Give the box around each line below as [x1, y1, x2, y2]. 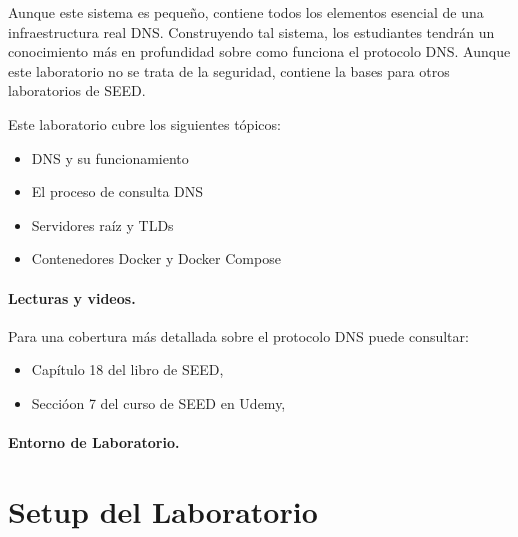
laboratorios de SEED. [8, 80, 146, 101]
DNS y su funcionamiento [31, 147, 189, 168]
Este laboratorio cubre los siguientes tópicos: [8, 113, 281, 134]
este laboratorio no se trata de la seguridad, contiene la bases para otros [8, 60, 450, 81]
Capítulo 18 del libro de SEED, [31, 359, 224, 380]
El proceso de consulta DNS [31, 181, 204, 202]
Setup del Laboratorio [8, 490, 318, 531]
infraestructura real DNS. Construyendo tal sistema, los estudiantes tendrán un [8, 21, 495, 42]
